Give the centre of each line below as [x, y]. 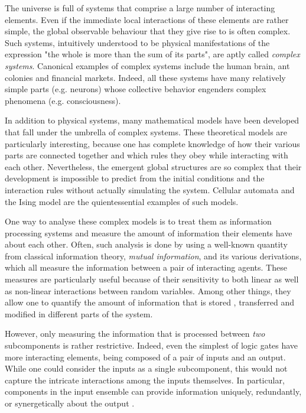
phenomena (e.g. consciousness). [63, 100]
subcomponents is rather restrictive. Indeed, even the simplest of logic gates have [152, 345]
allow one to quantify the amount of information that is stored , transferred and [150, 302]
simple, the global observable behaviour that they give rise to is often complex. [148, 31]
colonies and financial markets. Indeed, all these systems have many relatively [145, 77]
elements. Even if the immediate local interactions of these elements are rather [147, 19]
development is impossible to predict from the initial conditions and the [135, 178]
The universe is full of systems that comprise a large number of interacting [140, 8]
